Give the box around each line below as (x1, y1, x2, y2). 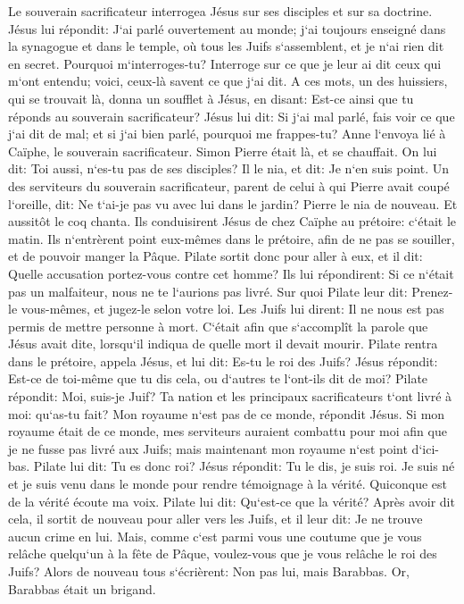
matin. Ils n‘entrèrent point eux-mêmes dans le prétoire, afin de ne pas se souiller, (8, 229, 455, 247)
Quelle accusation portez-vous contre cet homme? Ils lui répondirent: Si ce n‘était (8, 264, 454, 282)
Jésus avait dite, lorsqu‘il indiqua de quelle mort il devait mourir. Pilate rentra (8, 334, 438, 353)
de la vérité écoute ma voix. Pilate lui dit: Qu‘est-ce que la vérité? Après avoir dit (8, 491, 455, 510)
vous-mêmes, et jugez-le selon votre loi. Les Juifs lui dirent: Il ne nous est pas (21, 299, 444, 318)
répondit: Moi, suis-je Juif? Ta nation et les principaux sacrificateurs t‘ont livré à (8, 387, 452, 406)
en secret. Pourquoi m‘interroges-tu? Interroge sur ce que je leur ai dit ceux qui (8, 54, 442, 72)
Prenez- (411, 281, 453, 300)
